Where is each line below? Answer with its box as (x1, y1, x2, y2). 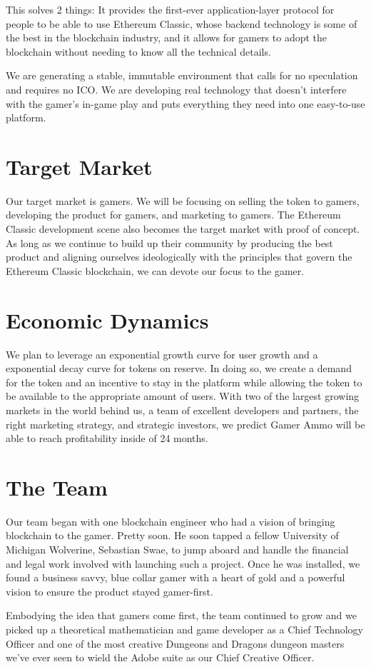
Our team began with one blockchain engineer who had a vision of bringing (6, 513, 335, 528)
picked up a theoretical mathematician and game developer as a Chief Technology (6, 622, 364, 636)
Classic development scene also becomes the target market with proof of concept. (6, 221, 360, 236)
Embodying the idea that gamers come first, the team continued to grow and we (6, 608, 357, 623)
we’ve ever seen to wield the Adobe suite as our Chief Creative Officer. (6, 650, 315, 665)
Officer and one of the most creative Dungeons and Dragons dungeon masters (6, 636, 345, 651)
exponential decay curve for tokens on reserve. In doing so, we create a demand (6, 361, 352, 376)
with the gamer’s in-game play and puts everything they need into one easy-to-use (6, 96, 365, 111)
